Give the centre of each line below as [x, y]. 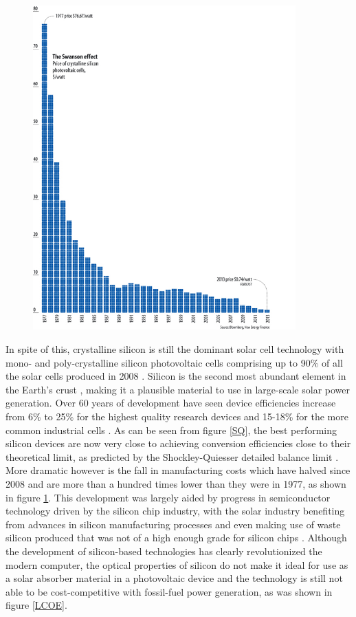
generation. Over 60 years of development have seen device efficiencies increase [171, 403]
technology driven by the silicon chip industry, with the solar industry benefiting [175, 511]
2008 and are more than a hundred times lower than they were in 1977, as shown [176, 483]
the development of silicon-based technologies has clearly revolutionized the [164, 551]
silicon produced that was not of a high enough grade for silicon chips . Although [176, 538]
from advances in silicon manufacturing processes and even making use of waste [173, 524]
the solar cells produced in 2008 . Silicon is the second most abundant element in [176, 376]
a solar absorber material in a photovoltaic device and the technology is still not [174, 578]
